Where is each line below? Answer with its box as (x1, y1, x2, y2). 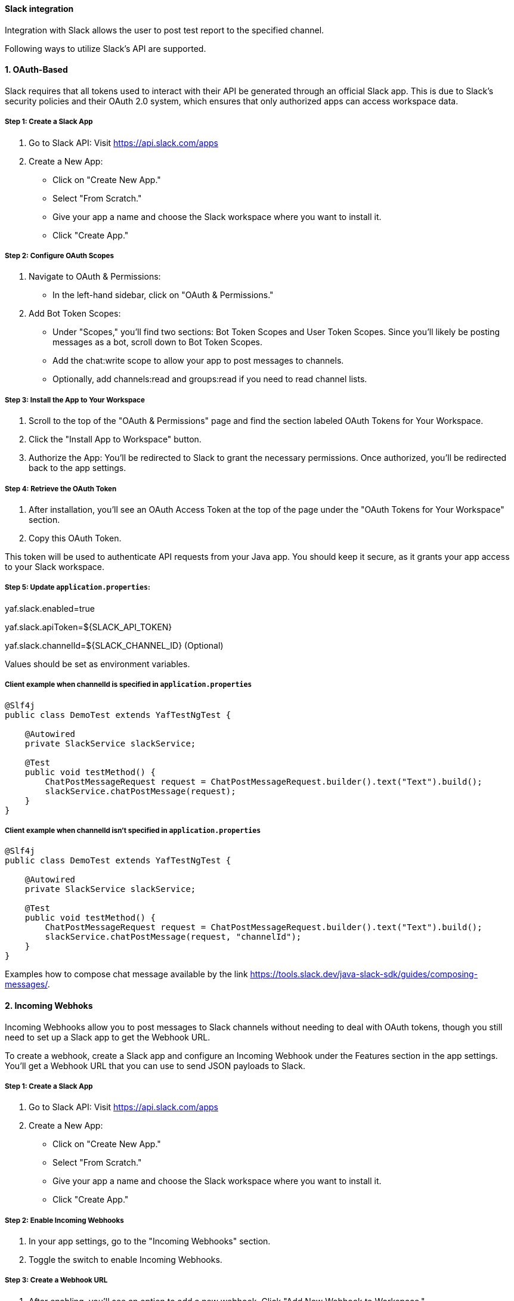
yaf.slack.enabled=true (5, 603, 95, 614)
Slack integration (5, 4, 74, 14)
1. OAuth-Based (5, 64, 68, 75)
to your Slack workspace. (5, 561, 105, 572)
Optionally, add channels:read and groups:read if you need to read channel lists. (52, 374, 367, 385)
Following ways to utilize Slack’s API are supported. (5, 43, 206, 54)
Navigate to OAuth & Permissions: (29, 271, 161, 282)
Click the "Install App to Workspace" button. (29, 434, 202, 445)
